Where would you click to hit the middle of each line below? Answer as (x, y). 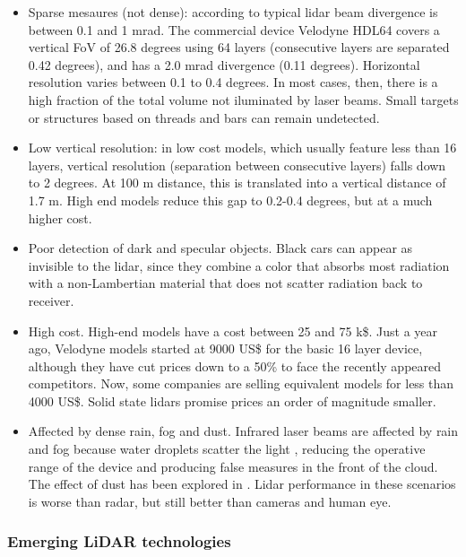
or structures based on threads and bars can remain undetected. (204, 117)
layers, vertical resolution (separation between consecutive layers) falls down (237, 165)
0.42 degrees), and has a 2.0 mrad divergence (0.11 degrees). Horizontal (224, 64)
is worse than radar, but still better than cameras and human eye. (210, 501)
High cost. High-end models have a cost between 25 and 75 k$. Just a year (233, 331)
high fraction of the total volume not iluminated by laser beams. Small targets (243, 99)
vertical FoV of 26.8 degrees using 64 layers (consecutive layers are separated (239, 47)
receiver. (51, 300)
